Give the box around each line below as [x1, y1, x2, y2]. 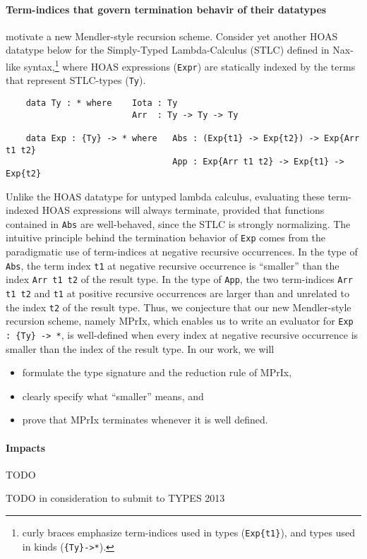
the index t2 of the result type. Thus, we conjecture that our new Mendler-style [6, 299, 351, 314]
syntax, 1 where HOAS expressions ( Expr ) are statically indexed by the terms [23, 56, 356, 73]
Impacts [6, 440, 46, 455]
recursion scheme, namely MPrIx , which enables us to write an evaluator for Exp [6, 313, 354, 328]
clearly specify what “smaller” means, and [22, 388, 204, 403]
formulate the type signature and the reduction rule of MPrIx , [22, 365, 292, 380]
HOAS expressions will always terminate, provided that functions [42, 203, 325, 217]
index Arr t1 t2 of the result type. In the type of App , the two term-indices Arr [6, 272, 353, 287]
